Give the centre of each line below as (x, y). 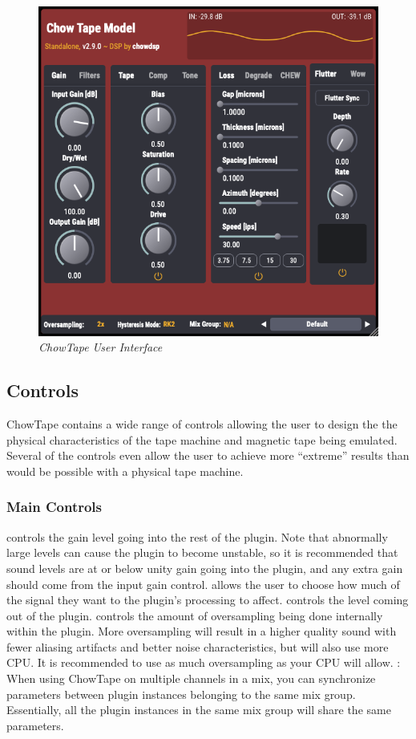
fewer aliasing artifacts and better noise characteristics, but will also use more (198, 646)
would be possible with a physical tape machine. (125, 471)
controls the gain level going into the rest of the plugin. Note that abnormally (197, 536)
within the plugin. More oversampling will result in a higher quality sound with (202, 631)
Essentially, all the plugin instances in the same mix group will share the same (199, 710)
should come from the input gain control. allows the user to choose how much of (203, 584)
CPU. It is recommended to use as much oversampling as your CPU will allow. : (204, 662)
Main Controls (54, 507)
